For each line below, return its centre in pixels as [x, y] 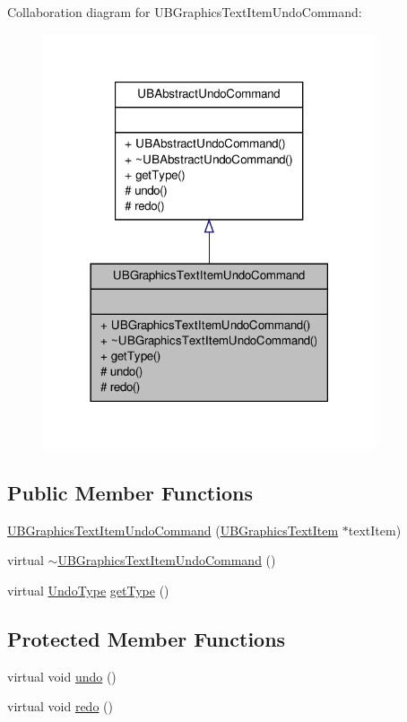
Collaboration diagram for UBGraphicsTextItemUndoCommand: [185, 12]
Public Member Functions [130, 492]
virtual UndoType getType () [88, 590]
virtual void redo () [60, 706]
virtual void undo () [62, 676]
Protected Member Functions [147, 638]
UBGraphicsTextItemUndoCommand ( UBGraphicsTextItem [173, 530]
